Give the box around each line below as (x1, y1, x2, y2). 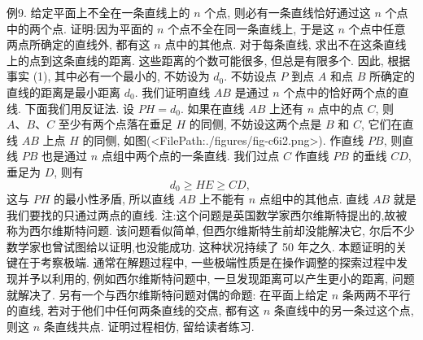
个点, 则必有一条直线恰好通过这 (204, 4, 371, 20)
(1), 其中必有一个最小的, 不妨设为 (33, 68, 210, 85)
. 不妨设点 (224, 68, 277, 85)
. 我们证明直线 (134, 83, 211, 100)
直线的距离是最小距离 (7, 83, 120, 100)
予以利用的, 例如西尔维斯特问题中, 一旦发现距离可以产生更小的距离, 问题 (28, 269, 415, 286)
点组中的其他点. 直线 (259, 190, 369, 207)
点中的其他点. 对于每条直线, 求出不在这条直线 (164, 36, 407, 53)
